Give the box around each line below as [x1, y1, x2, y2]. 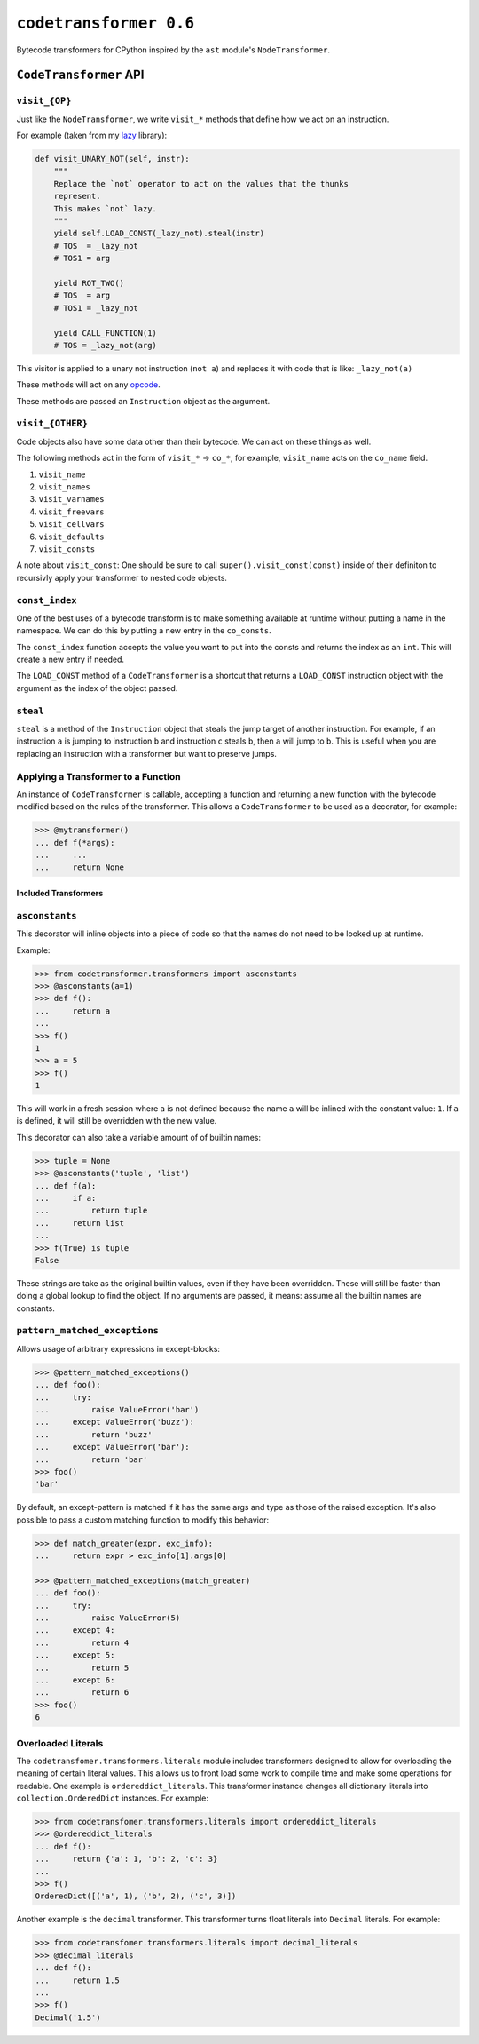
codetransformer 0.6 [16, 13, 195, 33]
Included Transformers [16, 888, 104, 899]
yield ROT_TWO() [53, 278, 124, 288]
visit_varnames [38, 494, 106, 505]
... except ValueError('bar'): [35, 1442, 190, 1452]
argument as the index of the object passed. [16, 682, 178, 693]
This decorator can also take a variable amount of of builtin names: [16, 1132, 262, 1142]
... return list [35, 1218, 124, 1228]
